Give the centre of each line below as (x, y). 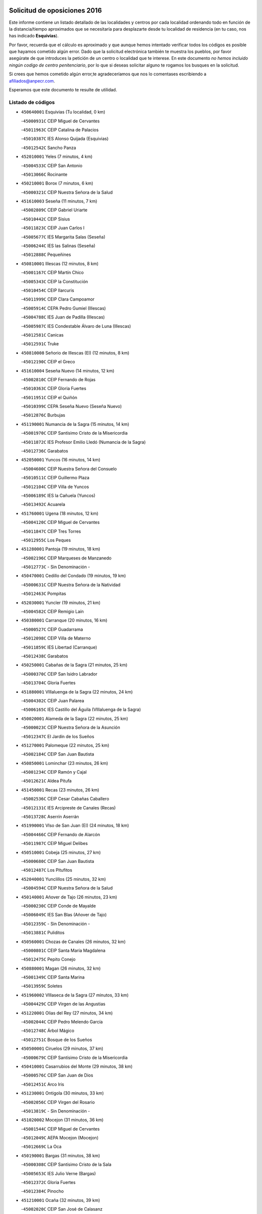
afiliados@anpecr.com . (32, 81)
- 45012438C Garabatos (45, 656)
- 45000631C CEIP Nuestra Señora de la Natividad (71, 585)
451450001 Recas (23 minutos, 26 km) (60, 790)
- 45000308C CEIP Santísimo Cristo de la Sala (66, 1164)
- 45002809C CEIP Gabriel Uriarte (54, 210)
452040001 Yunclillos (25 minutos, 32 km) (64, 879)
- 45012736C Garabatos (45, 451)
